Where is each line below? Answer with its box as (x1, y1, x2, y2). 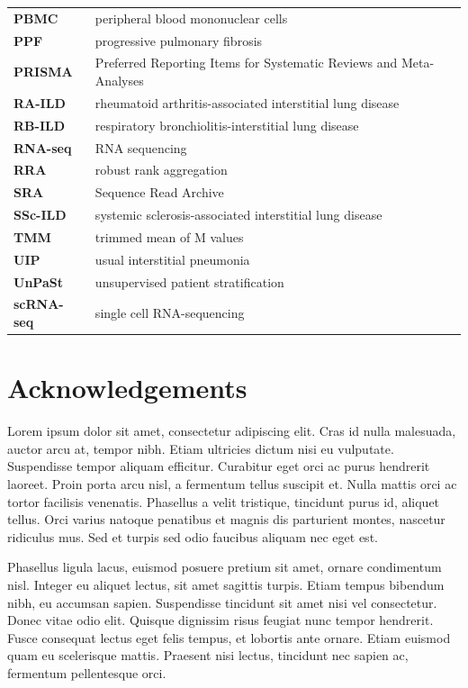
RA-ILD (13, 93, 66, 112)
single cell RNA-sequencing (94, 303, 245, 322)
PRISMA (13, 62, 73, 81)
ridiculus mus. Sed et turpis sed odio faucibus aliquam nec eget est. (7, 527, 378, 546)
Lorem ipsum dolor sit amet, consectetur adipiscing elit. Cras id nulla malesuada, (7, 421, 456, 440)
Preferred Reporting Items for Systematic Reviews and (94, 53, 398, 72)
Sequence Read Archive (94, 183, 224, 202)
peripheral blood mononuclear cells (94, 8, 288, 27)
